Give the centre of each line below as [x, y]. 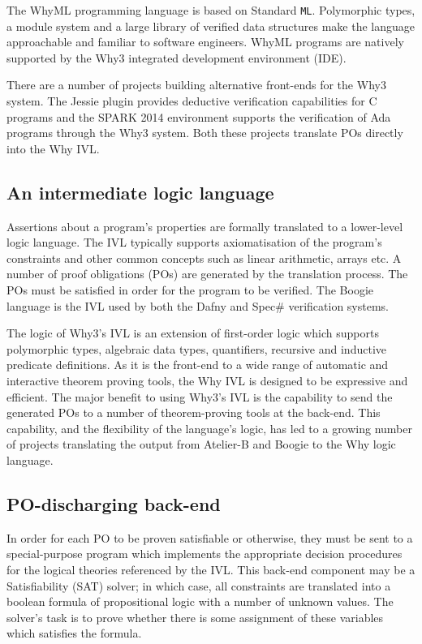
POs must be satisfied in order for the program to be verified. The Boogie [190, 289]
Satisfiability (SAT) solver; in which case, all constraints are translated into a [199, 585]
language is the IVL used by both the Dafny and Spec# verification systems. [198, 305]
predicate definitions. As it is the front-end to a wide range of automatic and [198, 365]
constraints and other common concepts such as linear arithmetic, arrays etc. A [204, 258]
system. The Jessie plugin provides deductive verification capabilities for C [192, 101]
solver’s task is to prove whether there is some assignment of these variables [195, 617]
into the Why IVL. [53, 148]
